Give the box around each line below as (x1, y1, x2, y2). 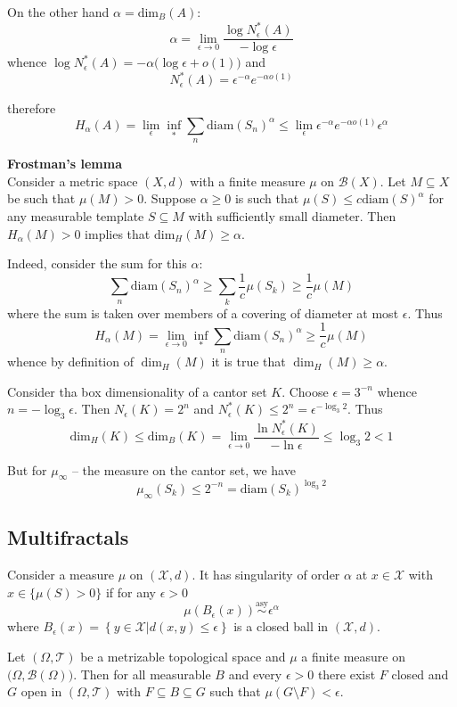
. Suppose (143, 189, 196, 208)
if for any (105, 582, 156, 601)
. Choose (282, 382, 329, 400)
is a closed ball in (233, 617, 329, 636)
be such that (7, 189, 76, 208)
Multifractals (7, 523, 129, 551)
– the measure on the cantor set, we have (71, 460, 296, 479)
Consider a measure (7, 564, 114, 583)
